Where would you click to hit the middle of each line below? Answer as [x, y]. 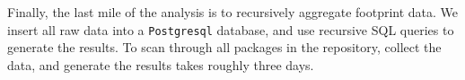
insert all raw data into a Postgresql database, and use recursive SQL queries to [231, 29]
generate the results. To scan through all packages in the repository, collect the [224, 47]
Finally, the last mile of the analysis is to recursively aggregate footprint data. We [233, 12]
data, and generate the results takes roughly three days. [161, 64]
